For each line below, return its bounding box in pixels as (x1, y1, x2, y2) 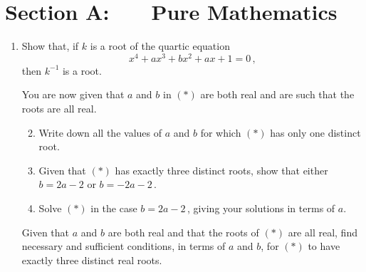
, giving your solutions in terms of (187, 200, 335, 215)
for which (200, 125, 241, 140)
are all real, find (288, 224, 357, 239)
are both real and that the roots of (108, 224, 259, 239)
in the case (90, 200, 137, 215)
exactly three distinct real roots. (21, 252, 162, 267)
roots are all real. (21, 100, 97, 115)
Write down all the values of (38, 125, 162, 140)
